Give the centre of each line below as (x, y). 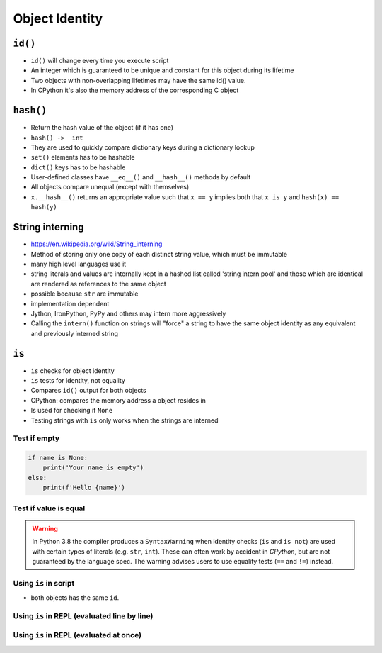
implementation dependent (70, 303)
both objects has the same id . (75, 598)
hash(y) (44, 207)
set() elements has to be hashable (83, 157)
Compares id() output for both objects (88, 391)
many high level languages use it (79, 264)
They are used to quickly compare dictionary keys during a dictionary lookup (143, 147)
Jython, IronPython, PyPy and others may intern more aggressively (128, 313)
